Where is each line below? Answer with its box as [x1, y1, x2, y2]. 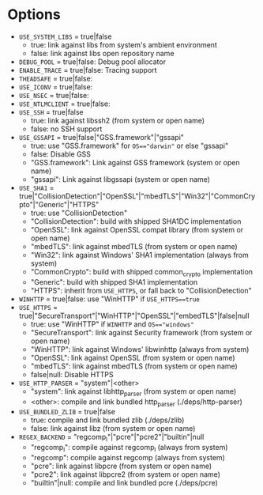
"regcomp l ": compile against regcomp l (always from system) [30, 443, 228, 454]
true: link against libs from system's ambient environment [30, 40, 218, 49]
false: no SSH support [30, 124, 103, 134]
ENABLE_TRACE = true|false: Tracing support [18, 65, 157, 74]
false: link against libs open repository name [30, 48, 175, 58]
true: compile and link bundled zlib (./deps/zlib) [30, 415, 185, 425]
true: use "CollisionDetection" [30, 208, 128, 217]
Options [7, 6, 61, 24]
